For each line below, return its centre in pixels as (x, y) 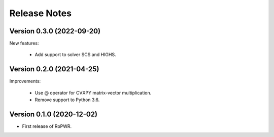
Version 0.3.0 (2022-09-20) (55, 31)
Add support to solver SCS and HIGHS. (75, 55)
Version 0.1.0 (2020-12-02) (54, 114)
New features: (24, 43)
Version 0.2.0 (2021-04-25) (54, 69)
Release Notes (41, 13)
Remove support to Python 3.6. (67, 100)
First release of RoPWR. (47, 126)
